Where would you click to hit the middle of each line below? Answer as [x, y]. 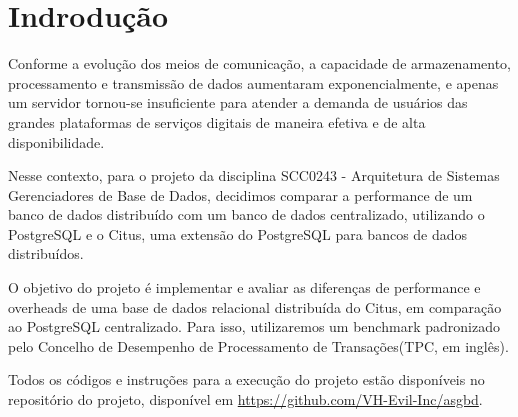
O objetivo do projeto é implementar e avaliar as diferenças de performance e [244, 287]
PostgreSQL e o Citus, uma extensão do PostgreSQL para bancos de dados [238, 233]
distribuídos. [46, 253]
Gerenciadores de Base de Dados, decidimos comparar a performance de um [240, 194]
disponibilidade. [56, 141]
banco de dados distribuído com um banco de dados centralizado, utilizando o [246, 214]
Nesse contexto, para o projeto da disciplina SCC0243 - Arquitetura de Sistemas [254, 175]
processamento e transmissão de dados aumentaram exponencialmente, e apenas [253, 82]
